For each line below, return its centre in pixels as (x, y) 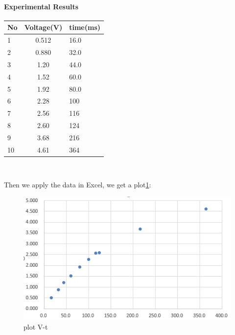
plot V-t (36, 327)
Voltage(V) (43, 27)
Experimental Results (41, 6)
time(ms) (85, 27)
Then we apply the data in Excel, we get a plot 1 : (78, 185)
